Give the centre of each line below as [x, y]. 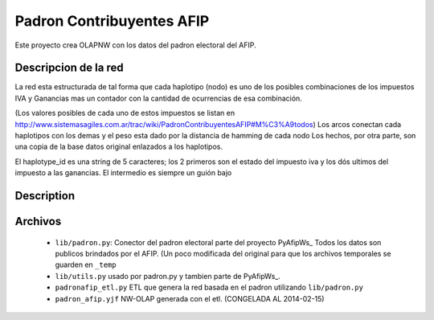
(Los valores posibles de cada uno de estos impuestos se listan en [125, 113]
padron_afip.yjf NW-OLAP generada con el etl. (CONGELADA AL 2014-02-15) [190, 298]
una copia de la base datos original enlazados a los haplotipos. [119, 147]
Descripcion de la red [69, 68]
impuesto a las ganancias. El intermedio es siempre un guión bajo [123, 173]
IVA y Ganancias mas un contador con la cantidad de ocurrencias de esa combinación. [159, 98]
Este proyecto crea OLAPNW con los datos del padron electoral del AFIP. [135, 45]
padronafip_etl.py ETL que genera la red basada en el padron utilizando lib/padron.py [209, 287]
